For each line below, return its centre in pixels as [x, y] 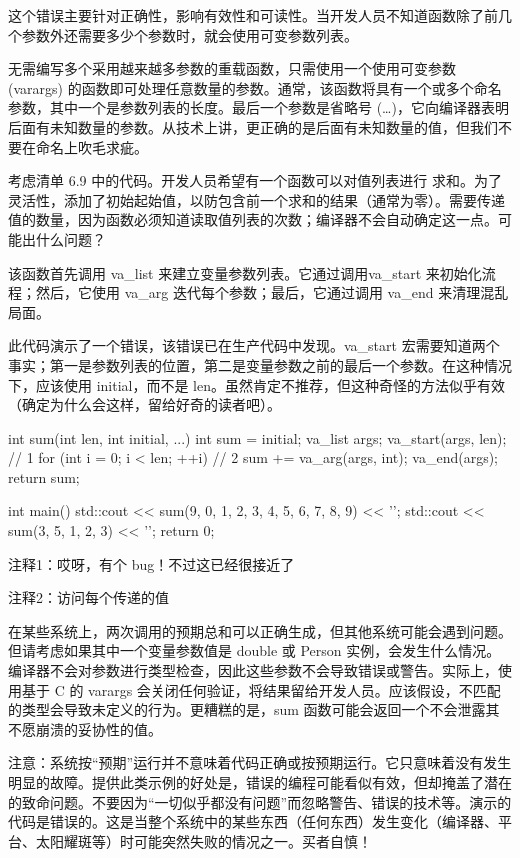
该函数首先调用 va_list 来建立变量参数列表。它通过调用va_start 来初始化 [245, 272]
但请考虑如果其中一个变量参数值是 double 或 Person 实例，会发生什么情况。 [254, 650]
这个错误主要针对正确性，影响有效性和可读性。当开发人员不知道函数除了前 [253, 15]
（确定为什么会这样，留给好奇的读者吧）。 [144, 404]
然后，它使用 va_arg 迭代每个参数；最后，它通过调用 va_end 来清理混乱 [272, 292]
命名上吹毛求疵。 [91, 146]
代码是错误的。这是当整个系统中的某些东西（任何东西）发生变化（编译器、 [253, 821]
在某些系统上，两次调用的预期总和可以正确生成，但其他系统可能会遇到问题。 [260, 630]
